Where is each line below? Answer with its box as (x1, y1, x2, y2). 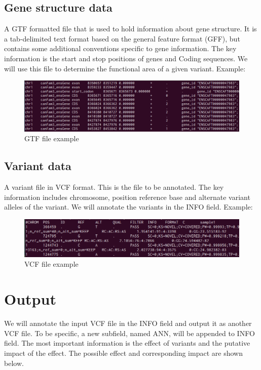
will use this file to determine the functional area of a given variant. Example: (4, 63, 246, 73)
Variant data (4, 158, 71, 174)
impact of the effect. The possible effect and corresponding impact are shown (4, 347, 243, 358)
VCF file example (24, 259, 79, 269)
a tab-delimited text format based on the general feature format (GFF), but (4, 33, 240, 44)
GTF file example (24, 133, 79, 144)
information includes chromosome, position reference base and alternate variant (4, 191, 250, 202)
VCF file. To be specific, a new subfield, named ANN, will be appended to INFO (4, 327, 255, 338)
